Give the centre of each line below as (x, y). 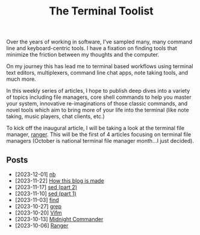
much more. (21, 79)
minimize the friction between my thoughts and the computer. (83, 55)
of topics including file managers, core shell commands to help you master (99, 97)
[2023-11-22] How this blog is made (59, 181)
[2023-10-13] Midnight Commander (59, 219)
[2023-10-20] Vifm (38, 213)
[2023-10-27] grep (38, 206)
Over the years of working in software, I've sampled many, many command (99, 42)
